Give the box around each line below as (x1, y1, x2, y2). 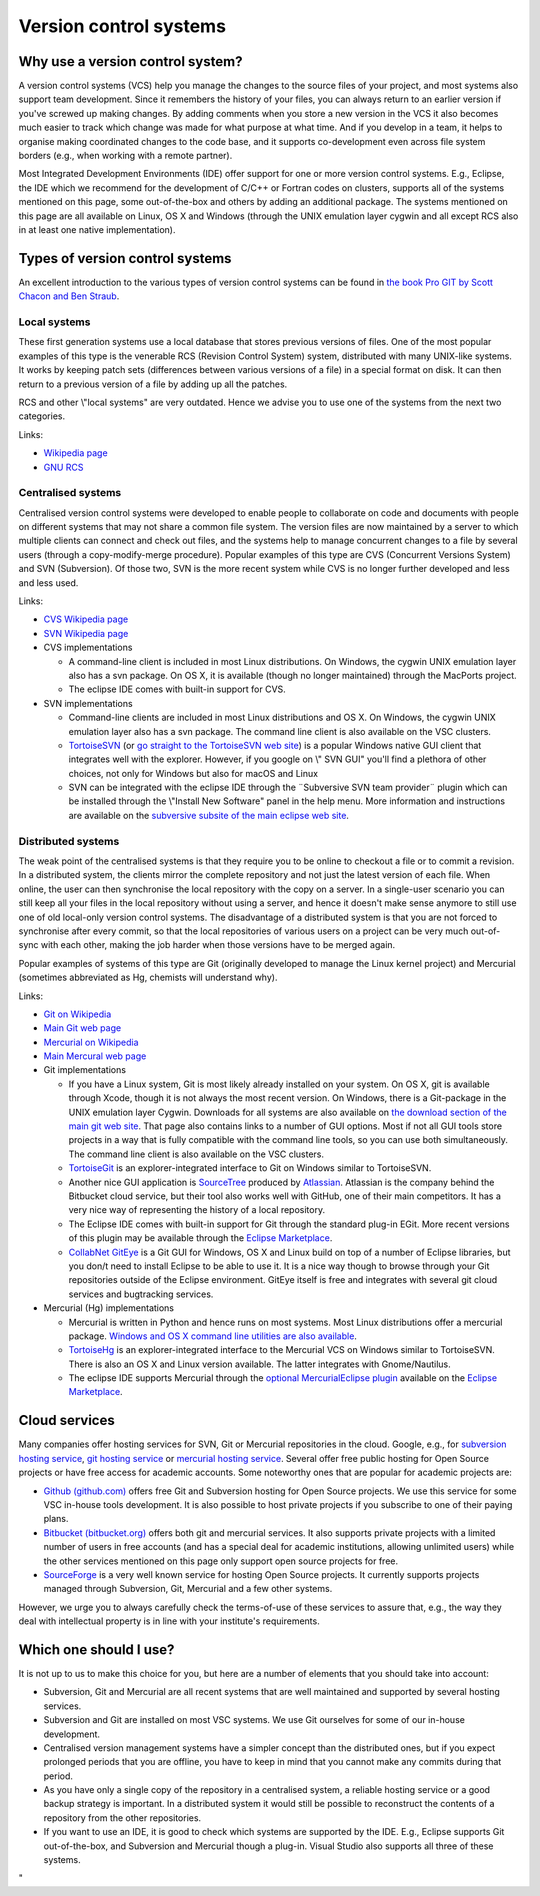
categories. (18, 410, 65, 422)
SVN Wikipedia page (43, 627, 129, 639)
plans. (43, 1513, 69, 1525)
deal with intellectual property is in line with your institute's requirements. (18, 1615, 320, 1627)
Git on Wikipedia (43, 1008, 112, 1020)
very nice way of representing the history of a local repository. (68, 1204, 325, 1216)
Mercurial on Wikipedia (43, 1036, 139, 1048)
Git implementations (43, 1064, 127, 1076)
